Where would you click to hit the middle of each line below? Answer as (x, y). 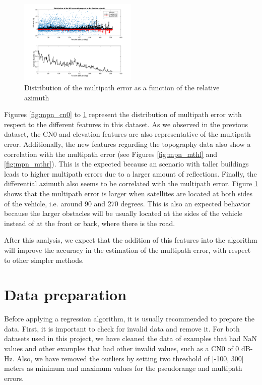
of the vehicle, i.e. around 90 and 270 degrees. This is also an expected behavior (127, 203)
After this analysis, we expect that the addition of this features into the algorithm (131, 240)
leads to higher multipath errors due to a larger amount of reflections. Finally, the (130, 173)
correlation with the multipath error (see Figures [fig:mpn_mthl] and (111, 154)
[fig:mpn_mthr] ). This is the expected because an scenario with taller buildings (126, 164)
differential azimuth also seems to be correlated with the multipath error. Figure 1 (131, 183)
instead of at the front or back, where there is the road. (90, 223)
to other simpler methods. (44, 260)
